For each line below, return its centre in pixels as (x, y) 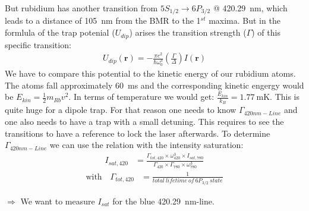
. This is (285, 97)
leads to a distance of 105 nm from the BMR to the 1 (103, 21)
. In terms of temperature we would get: (141, 97)
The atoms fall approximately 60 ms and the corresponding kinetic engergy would (154, 85)
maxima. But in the (245, 21)
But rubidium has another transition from (81, 8)
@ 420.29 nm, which (250, 8)
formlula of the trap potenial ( (60, 32)
